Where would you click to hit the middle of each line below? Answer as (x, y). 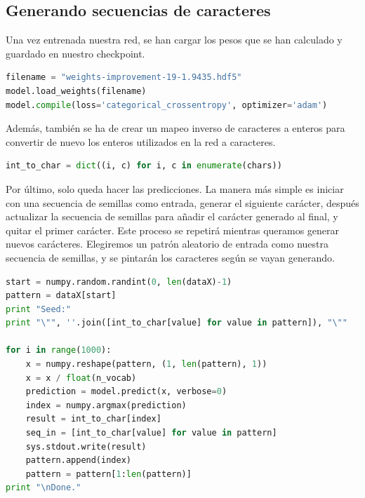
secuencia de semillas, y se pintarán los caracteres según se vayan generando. (170, 257)
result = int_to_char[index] (93, 419)
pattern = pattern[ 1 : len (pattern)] (108, 474)
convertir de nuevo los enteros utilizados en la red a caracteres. (141, 141)
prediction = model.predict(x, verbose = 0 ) (126, 392)
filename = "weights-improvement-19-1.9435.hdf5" (124, 78)
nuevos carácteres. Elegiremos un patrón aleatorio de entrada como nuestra (167, 244)
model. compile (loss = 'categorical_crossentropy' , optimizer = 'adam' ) (167, 105)
